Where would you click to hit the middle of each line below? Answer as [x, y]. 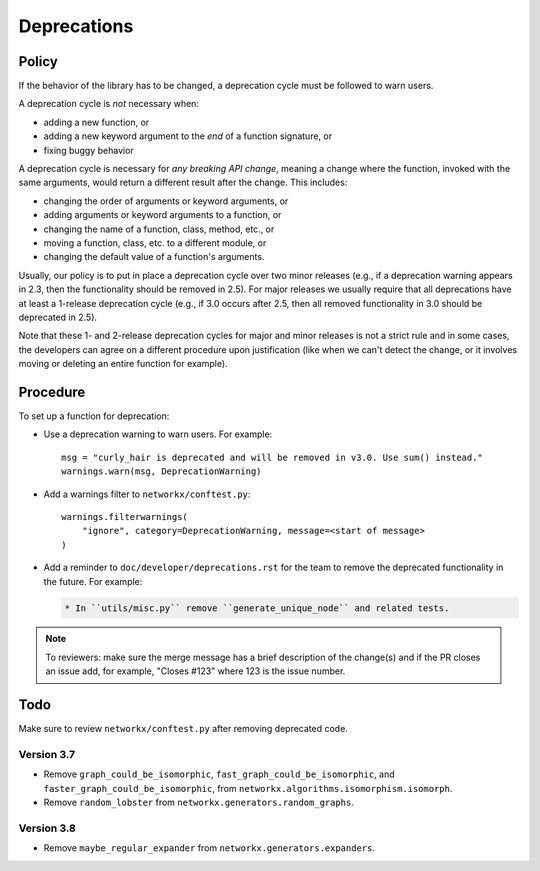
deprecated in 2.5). [58, 317]
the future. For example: [93, 581]
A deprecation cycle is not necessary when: [109, 104]
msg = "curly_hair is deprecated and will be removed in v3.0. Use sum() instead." [272, 457]
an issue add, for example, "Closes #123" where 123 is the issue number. [195, 671]
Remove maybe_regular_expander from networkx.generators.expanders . [209, 848]
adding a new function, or [96, 122]
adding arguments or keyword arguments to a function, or [162, 215]
